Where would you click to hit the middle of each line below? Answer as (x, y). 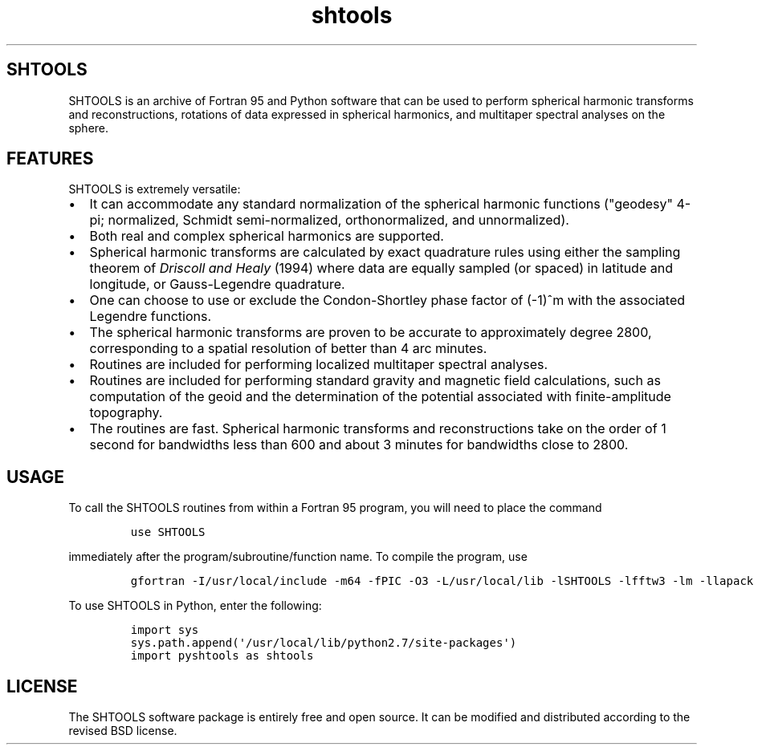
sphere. (89, 128)
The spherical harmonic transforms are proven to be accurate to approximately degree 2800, (371, 333)
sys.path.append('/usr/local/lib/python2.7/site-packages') (324, 643)
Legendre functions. (151, 317)
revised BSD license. (123, 731)
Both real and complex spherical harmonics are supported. (267, 236)
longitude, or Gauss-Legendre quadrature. (217, 284)
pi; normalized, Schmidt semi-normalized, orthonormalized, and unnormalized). (329, 220)
